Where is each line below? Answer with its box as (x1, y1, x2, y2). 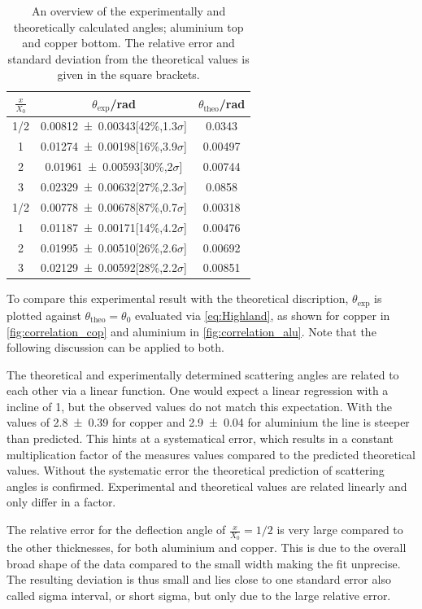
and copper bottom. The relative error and (22, 34, 235, 51)
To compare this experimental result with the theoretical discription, (7, 290, 349, 307)
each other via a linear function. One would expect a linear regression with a (7, 382, 389, 399)
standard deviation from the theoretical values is (7, 50, 250, 67)
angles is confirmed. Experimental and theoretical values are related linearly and (7, 477, 407, 494)
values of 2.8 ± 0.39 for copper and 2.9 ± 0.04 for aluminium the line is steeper (7, 414, 410, 431)
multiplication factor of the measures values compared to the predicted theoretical (7, 445, 415, 462)
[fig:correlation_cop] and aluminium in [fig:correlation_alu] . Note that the (7, 322, 376, 340)
